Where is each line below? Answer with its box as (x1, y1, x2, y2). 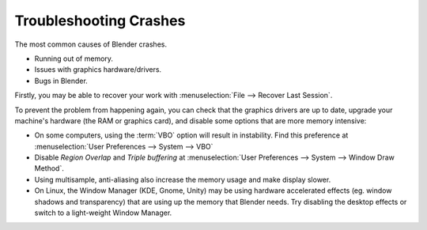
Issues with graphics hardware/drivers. (34, 65, 162, 74)
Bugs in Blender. (34, 76, 89, 85)
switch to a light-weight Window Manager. (34, 208, 172, 217)
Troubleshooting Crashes (14, 12, 186, 29)
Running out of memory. (34, 54, 114, 63)
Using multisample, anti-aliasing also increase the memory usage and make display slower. (34, 175, 331, 184)
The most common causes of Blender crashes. (14, 40, 168, 49)
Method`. (34, 164, 65, 173)
